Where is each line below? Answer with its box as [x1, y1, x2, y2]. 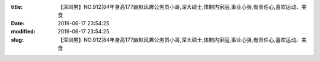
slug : [11, 36, 24, 43]
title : [11, 4, 23, 10]
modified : [11, 28, 36, 35]
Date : [11, 19, 25, 26]
